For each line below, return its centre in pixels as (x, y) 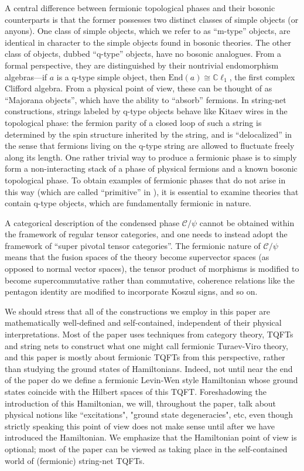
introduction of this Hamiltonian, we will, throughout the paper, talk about (141, 403)
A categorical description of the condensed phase (92, 222)
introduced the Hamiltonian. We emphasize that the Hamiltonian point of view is (151, 437)
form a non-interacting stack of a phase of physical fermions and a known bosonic (151, 168)
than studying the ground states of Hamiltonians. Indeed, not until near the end (149, 368)
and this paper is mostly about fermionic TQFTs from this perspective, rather (145, 357)
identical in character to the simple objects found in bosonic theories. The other (148, 42)
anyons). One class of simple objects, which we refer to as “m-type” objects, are (148, 31)
